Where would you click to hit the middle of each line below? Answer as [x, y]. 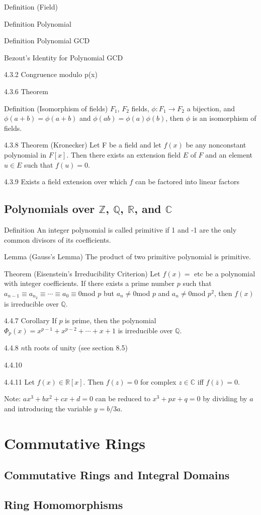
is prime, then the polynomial [111, 320]
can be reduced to [123, 398]
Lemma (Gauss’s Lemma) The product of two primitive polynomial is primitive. [127, 256]
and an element [229, 154]
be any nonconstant [216, 145]
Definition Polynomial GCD [47, 41]
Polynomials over [50, 209]
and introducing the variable [48, 408]
